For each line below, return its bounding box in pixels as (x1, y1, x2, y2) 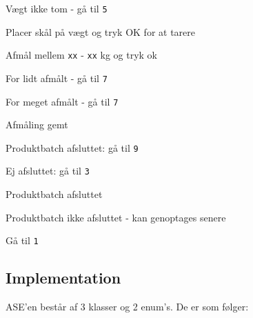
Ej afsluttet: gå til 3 (6, 163, 90, 178)
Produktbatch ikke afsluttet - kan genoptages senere (6, 210, 226, 224)
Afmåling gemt (6, 117, 68, 132)
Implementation (6, 267, 121, 288)
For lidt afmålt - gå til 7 (6, 70, 108, 85)
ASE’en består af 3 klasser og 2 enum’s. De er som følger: (6, 299, 249, 314)
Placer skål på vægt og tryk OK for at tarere (6, 24, 196, 39)
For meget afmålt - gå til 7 (6, 94, 119, 108)
